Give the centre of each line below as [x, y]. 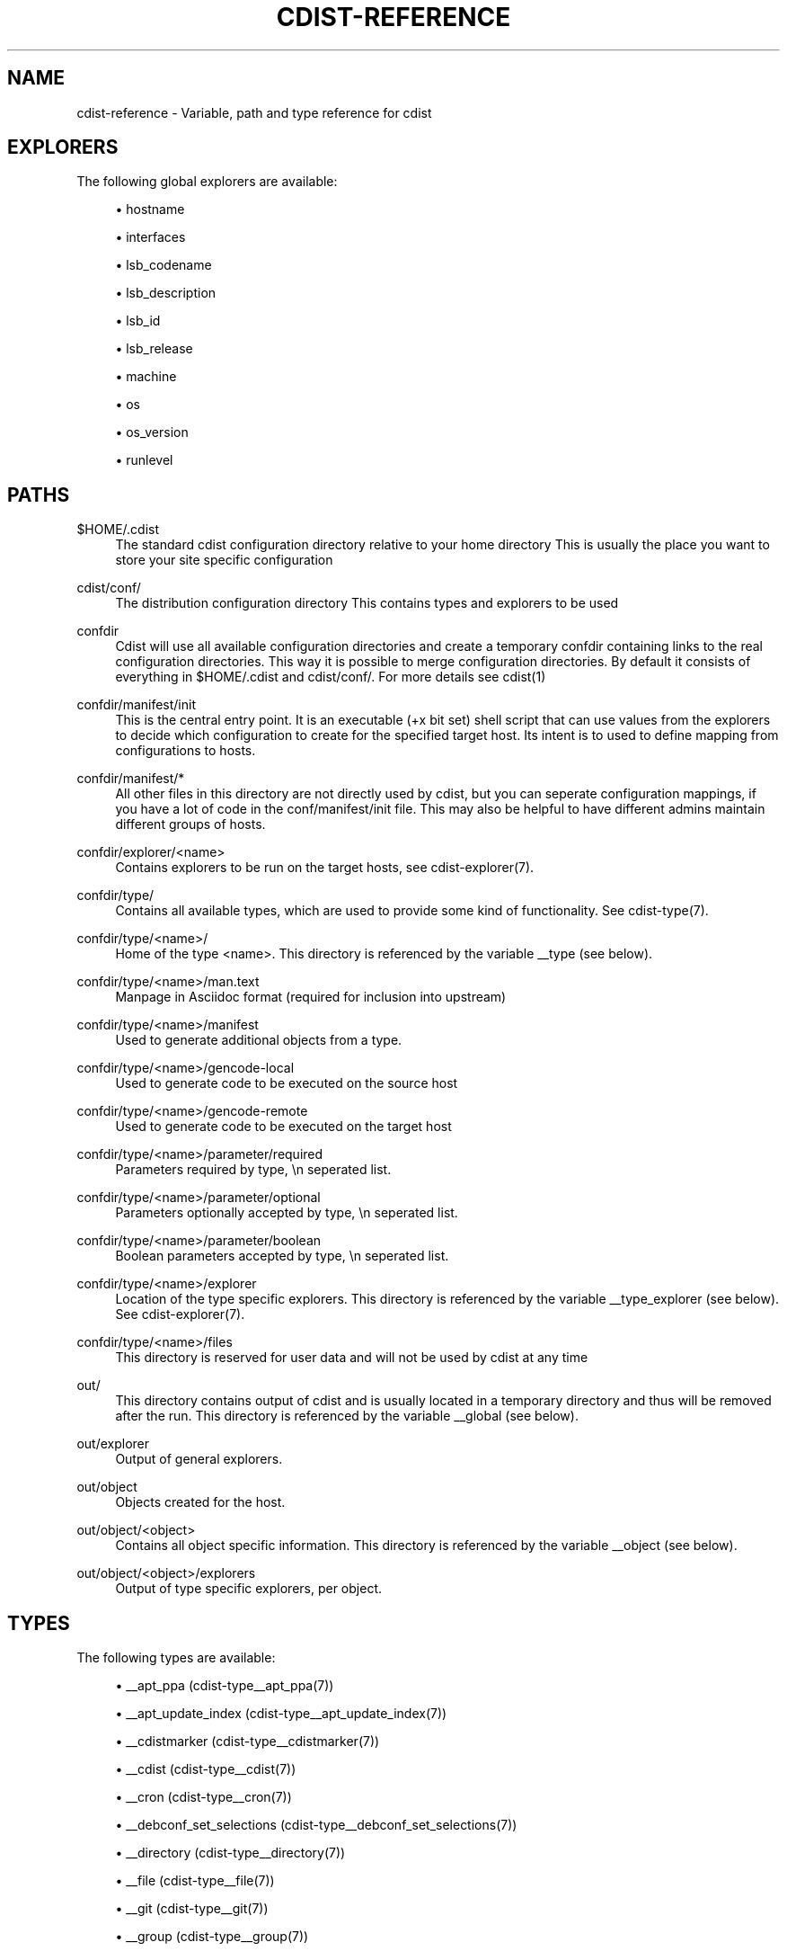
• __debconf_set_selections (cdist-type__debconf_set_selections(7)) [316, 1825]
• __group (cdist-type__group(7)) [212, 1937]
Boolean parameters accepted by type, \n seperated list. [282, 1256]
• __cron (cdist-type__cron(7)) [203, 1797]
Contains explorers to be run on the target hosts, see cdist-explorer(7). [325, 868]
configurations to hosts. [186, 751]
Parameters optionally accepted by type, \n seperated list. [287, 1213]
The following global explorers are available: [207, 182]
